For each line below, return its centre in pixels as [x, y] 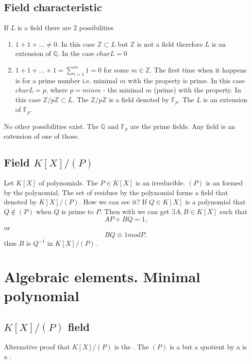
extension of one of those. [42, 136]
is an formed [225, 183]
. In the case [76, 53]
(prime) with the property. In [198, 90]
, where [57, 90]
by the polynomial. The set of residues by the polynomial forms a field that [116, 192]
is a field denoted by [139, 99]
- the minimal [123, 90]
